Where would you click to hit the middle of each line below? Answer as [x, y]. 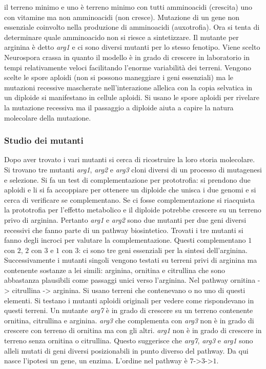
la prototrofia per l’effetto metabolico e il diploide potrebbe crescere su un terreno [133, 210]
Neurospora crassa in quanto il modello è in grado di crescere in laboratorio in [127, 57]
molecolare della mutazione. [48, 117]
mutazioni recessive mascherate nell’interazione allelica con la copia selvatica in [128, 87]
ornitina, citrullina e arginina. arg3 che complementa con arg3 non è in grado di [129, 320]
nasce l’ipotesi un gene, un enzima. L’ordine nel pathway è [96, 361]
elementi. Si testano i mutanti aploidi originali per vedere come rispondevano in [129, 300]
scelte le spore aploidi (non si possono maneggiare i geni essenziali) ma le [119, 77]
